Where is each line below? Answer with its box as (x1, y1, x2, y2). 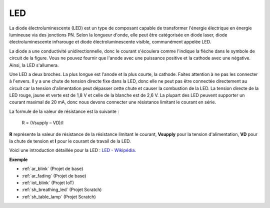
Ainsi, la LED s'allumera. (9, 62, 59, 68)
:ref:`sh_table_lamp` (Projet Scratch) (21, 193, 96, 199)
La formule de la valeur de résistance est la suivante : (9, 108, 119, 114)
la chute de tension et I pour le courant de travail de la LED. (9, 138, 131, 144)
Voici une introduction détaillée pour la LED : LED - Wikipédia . (9, 147, 136, 153)
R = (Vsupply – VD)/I (21, 120, 63, 126)
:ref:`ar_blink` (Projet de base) (21, 165, 83, 172)
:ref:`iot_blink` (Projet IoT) (21, 179, 74, 185)
